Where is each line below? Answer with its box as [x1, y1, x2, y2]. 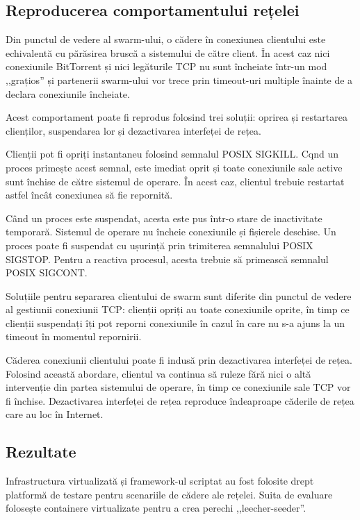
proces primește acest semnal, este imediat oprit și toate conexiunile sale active [6, 160, 343, 174]
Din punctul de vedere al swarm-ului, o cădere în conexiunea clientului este [6, 32, 326, 47]
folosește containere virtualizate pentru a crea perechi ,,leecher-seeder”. [6, 501, 306, 515]
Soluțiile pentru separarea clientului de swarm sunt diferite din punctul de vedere [6, 288, 352, 303]
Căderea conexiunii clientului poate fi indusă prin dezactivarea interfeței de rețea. [6, 353, 352, 367]
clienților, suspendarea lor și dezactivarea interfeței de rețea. [6, 123, 261, 137]
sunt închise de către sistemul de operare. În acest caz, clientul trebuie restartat [6, 174, 345, 188]
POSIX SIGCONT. [6, 265, 88, 280]
